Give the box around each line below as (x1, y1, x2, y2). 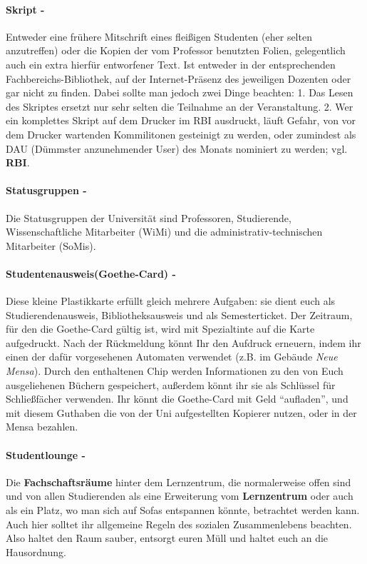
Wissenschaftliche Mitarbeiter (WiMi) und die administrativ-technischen (6, 224, 323, 239)
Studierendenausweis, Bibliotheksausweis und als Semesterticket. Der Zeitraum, (6, 307, 353, 322)
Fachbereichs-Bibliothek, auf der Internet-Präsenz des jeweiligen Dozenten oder (6, 71, 351, 86)
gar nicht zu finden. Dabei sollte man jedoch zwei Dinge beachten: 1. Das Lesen (6, 85, 353, 100)
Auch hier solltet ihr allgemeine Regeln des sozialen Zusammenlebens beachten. (6, 516, 352, 531)
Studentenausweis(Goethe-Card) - (6, 266, 176, 281)
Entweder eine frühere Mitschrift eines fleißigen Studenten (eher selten (6, 29, 312, 44)
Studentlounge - (6, 447, 86, 462)
